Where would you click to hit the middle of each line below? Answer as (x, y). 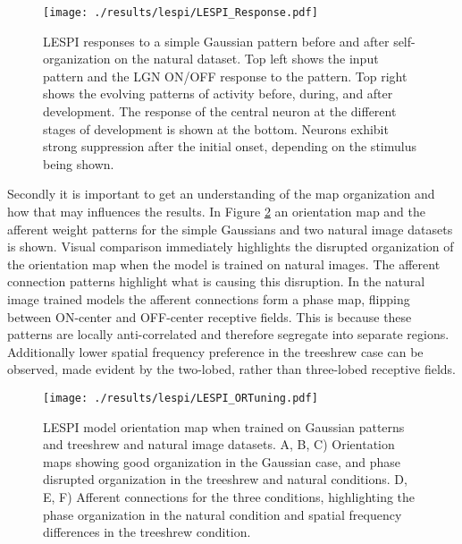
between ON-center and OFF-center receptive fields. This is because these (210, 316)
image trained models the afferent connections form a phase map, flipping (209, 298)
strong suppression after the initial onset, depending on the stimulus (230, 146)
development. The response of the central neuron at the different (220, 111)
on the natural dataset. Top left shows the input (247, 59)
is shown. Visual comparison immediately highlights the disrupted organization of (231, 246)
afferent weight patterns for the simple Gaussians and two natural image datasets (230, 229)
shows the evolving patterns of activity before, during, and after (218, 93)
